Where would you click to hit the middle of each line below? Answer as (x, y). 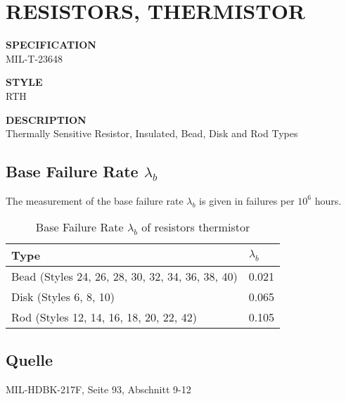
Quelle (30, 359)
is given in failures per (247, 200)
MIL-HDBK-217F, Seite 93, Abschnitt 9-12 (98, 389)
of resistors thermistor (196, 227)
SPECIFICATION (51, 45)
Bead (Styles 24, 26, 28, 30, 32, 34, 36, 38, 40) (124, 276)
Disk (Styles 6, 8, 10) (63, 297)
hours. (328, 200)
